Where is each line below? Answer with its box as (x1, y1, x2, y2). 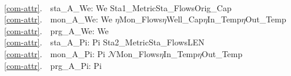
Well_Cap (166, 13, 203, 25)
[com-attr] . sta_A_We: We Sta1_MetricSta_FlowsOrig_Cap (4, 1, 232, 14)
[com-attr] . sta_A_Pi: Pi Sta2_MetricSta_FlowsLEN (4, 36, 205, 48)
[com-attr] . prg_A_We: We (4, 24, 109, 37)
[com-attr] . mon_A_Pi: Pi (4, 47, 105, 60)
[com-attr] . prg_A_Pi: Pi (4, 59, 102, 71)
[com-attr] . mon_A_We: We (4, 13, 113, 25)
